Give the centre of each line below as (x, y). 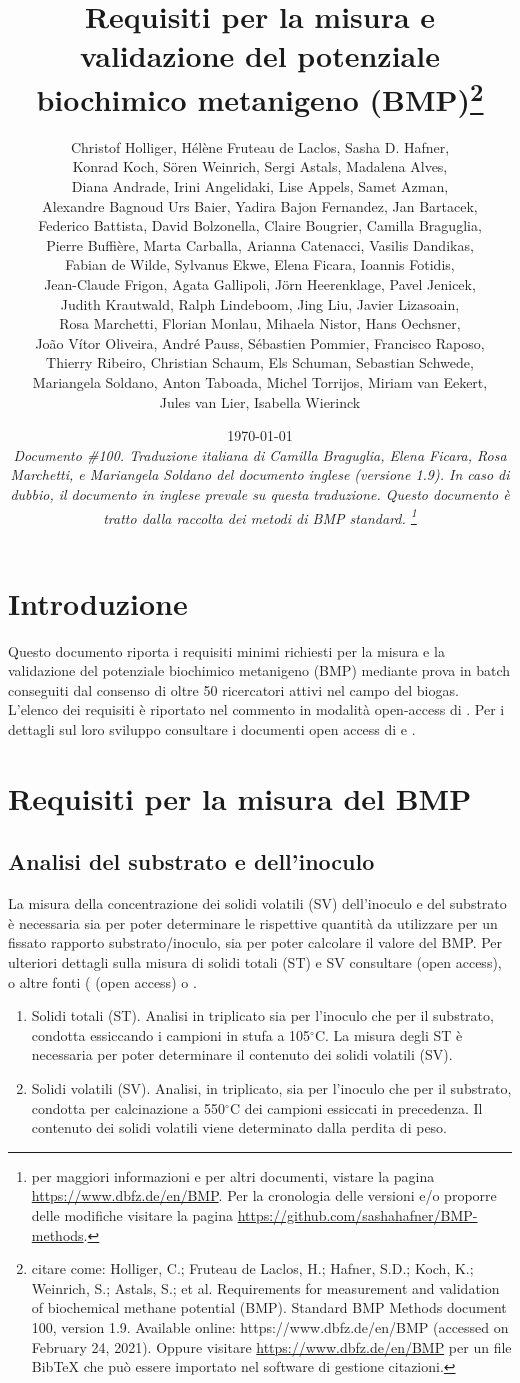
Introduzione (98, 602)
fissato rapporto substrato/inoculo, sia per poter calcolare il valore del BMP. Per (255, 942)
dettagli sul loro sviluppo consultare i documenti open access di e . (212, 729)
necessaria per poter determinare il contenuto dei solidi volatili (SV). (242, 1054)
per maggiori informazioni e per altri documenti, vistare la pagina (233, 1175)
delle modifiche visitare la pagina (132, 1214)
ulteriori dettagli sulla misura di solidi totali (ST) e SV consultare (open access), (255, 962)
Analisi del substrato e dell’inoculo (191, 861)
